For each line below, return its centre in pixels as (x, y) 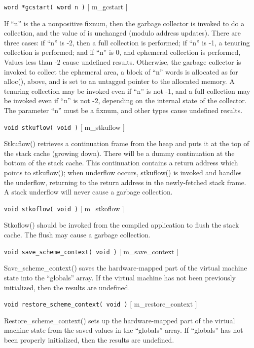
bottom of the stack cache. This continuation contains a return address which (121, 163)
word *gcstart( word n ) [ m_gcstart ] (66, 6)
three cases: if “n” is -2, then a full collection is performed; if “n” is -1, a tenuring (127, 42)
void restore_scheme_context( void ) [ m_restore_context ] (101, 304)
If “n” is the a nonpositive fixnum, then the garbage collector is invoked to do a (124, 23)
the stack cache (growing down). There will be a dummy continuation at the (119, 153)
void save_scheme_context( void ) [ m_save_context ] (91, 251)
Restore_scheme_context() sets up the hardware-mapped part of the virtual (120, 320)
